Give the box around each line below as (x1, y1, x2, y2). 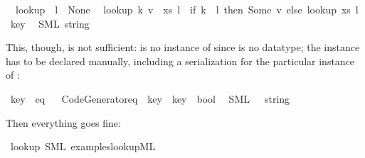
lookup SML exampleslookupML (10, 139, 156, 154)
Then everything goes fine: (6, 115, 121, 130)
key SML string (10, 16, 90, 30)
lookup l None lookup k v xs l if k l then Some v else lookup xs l (15, 2, 359, 16)
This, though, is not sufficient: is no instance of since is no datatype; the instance (6, 40, 360, 55)
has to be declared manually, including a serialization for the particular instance (6, 53, 355, 68)
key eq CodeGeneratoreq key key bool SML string (10, 91, 290, 106)
